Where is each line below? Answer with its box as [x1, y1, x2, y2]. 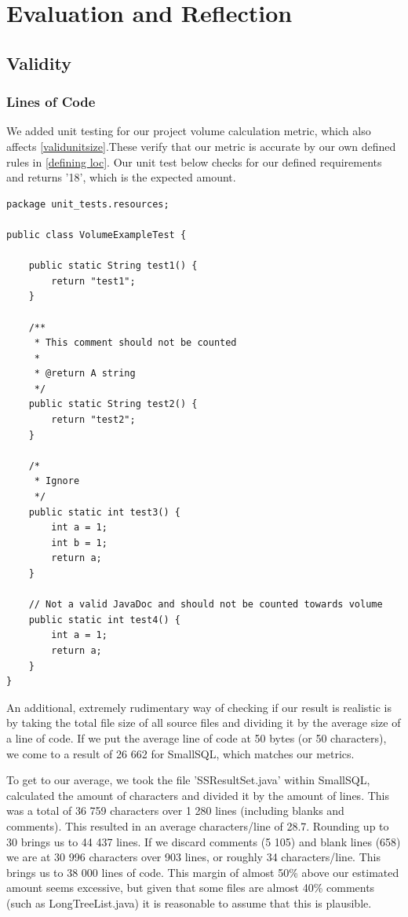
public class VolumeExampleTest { [6, 229, 187, 240]
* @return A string [34, 368, 136, 380]
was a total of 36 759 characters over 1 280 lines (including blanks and [6, 802, 344, 819]
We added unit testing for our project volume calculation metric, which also [6, 123, 371, 139]
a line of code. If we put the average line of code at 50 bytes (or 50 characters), [6, 729, 387, 746]
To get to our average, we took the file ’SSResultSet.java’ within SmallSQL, [6, 772, 370, 788]
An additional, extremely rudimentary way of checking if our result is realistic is [6, 699, 392, 715]
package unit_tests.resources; [6, 198, 169, 210]
